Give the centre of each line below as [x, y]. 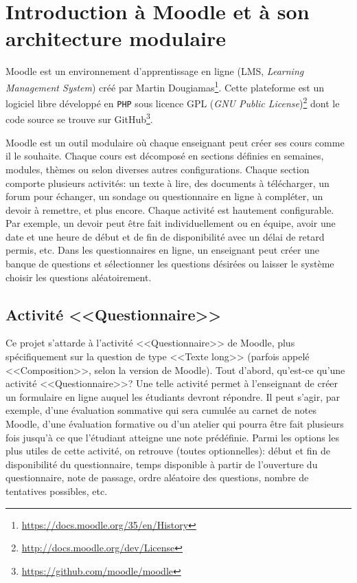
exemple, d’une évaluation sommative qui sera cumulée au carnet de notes [161, 410]
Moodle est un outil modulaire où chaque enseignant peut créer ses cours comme [175, 142]
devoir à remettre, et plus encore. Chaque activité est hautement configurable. [170, 209]
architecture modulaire [116, 38]
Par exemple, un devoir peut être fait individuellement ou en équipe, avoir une [171, 223]
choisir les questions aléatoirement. [79, 277]
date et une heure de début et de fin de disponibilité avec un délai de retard [165, 236]
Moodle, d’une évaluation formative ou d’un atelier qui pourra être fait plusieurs [175, 424]
